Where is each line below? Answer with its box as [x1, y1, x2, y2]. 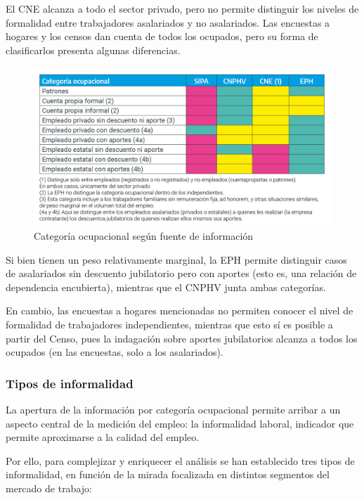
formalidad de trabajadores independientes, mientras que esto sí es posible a [6, 317, 333, 332]
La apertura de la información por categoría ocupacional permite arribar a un [6, 402, 341, 417]
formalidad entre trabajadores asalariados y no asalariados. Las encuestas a [6, 15, 330, 30]
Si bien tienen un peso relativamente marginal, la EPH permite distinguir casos [6, 252, 347, 267]
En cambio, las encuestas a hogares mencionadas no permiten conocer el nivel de [6, 303, 353, 318]
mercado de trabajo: [6, 480, 92, 495]
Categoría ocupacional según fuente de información [34, 229, 254, 243]
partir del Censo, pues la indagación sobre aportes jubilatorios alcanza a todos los [6, 331, 358, 345]
